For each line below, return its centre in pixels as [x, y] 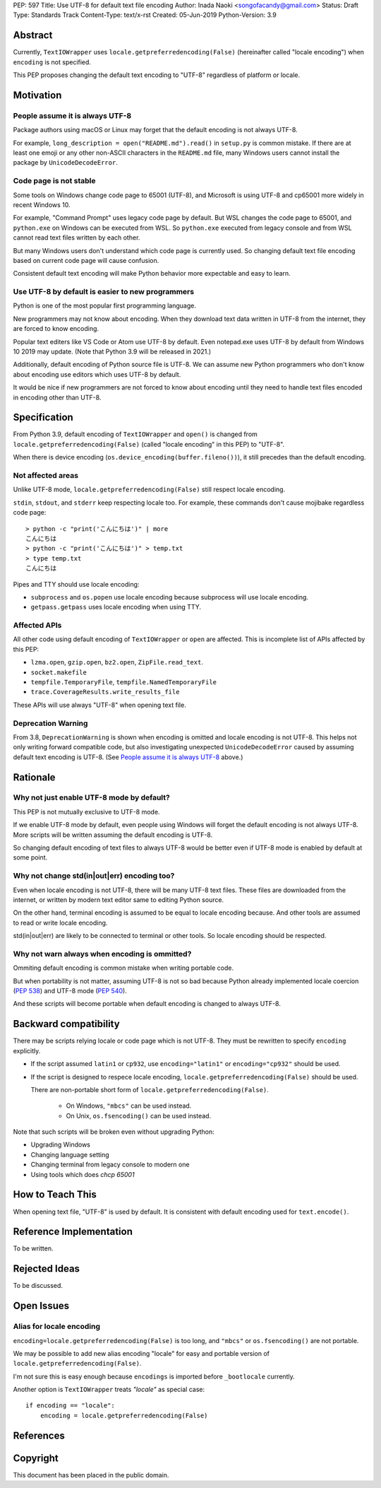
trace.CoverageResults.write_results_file [105, 692]
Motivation [37, 95]
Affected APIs [37, 626]
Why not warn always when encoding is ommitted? [102, 954]
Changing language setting [70, 1154]
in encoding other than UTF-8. [57, 397]
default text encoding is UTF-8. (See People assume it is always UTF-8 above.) [128, 757]
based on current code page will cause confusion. [86, 260]
